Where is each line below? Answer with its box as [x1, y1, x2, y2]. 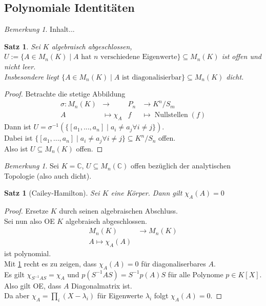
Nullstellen [154, 111, 188, 119]
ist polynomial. [4, 248, 51, 259]
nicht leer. [4, 61, 36, 71]
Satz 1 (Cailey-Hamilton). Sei [4, 187, 100, 198]
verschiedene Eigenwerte [100, 53, 177, 61]
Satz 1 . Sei [4, 41, 40, 51]
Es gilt [4, 269, 25, 279]
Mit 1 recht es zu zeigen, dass [4, 258, 97, 269]
